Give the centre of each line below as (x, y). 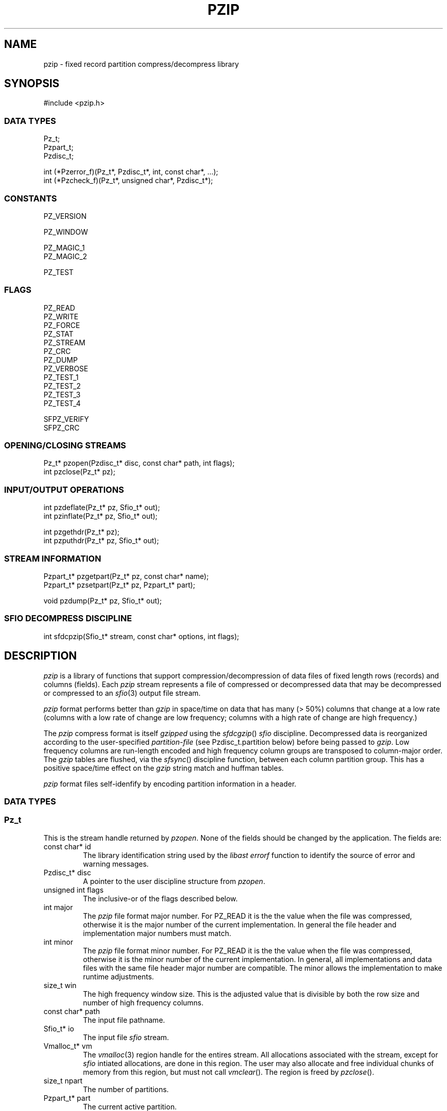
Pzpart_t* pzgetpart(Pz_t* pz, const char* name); (126, 576)
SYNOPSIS (32, 84)
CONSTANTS (31, 198)
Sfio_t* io (59, 1028)
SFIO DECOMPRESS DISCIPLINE (68, 618)
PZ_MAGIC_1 (64, 247)
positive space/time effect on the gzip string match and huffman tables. (164, 768)
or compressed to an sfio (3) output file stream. (122, 693)
